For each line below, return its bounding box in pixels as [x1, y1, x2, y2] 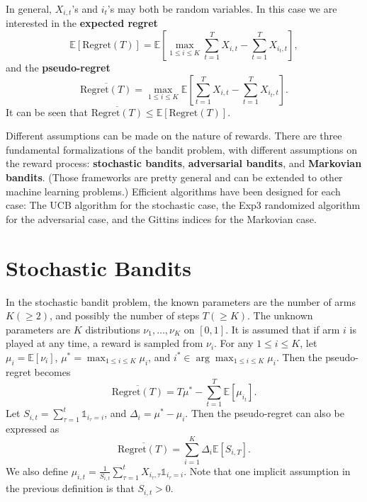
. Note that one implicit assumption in [183, 463, 351, 478]
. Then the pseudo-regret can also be [185, 406, 344, 421]
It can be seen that [6, 104, 88, 119]
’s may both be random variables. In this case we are [107, 1, 337, 16]
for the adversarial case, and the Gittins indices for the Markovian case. [6, 211, 317, 226]
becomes [34, 364, 71, 379]
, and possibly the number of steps [50, 308, 200, 323]
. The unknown [247, 308, 313, 323]
